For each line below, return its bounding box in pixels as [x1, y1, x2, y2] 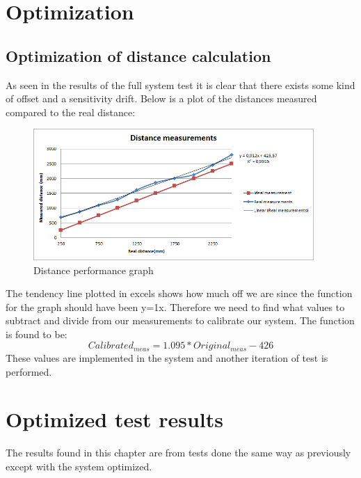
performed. [6, 364, 52, 379]
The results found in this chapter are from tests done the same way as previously [6, 445, 351, 460]
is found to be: [6, 326, 67, 341]
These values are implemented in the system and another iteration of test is [6, 350, 328, 365]
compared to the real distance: [6, 104, 136, 119]
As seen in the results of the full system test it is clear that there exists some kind [6, 77, 355, 92]
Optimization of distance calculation [6, 45, 271, 66]
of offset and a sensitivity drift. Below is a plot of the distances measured [6, 91, 317, 106]
